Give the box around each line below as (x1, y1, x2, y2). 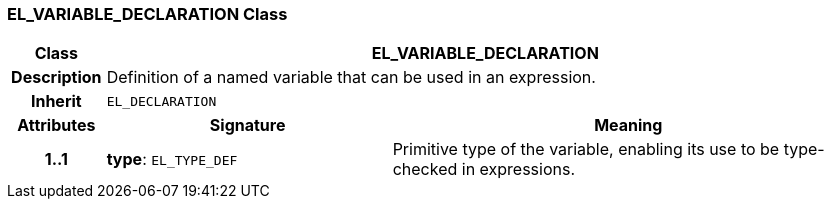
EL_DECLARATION (106, 93, 217, 109)
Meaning (594, 115, 663, 136)
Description (11, 67, 102, 88)
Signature (209, 115, 286, 136)
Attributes (17, 115, 96, 136)
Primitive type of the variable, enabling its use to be (392, 139, 780, 160)
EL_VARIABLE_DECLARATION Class (7, 4, 288, 24)
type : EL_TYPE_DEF (106, 149, 238, 170)
